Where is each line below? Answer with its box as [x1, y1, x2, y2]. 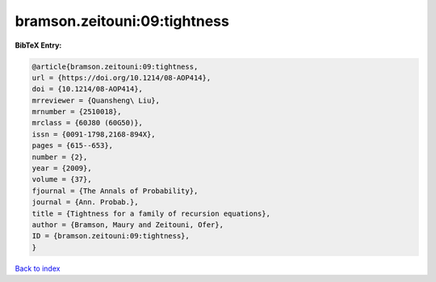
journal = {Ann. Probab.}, [31, 198, 139, 207]
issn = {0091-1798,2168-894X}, [31, 129, 157, 139]
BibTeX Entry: [15, 40, 62, 50]
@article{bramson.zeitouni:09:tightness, [31, 61, 199, 71]
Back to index [15, 263, 61, 273]
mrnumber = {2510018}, [31, 107, 122, 116]
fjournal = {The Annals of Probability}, [31, 186, 199, 196]
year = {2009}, [31, 164, 92, 173]
